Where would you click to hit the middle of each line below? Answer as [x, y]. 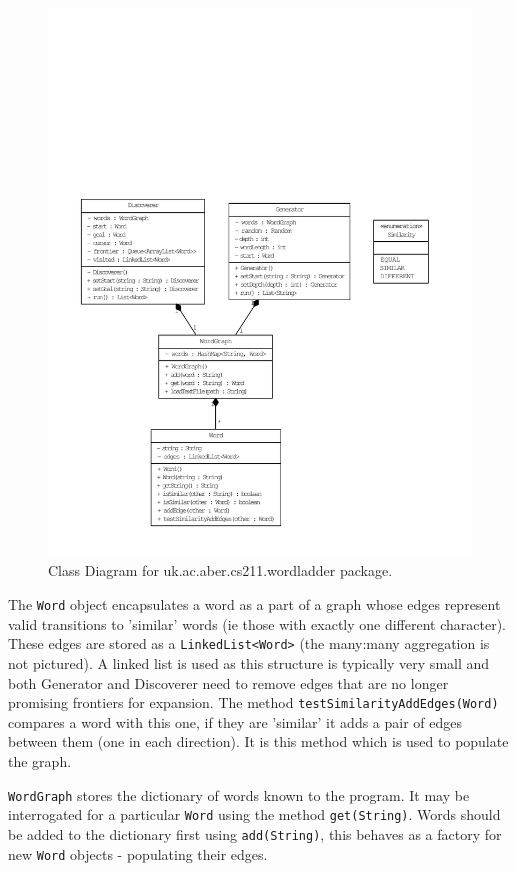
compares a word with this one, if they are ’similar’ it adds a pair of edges [235, 721]
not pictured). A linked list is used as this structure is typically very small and [249, 662]
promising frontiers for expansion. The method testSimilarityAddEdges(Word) [253, 702]
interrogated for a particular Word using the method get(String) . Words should [254, 814]
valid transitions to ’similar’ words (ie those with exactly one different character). [257, 623]
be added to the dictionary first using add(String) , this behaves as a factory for [255, 833]
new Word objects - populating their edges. [138, 853]
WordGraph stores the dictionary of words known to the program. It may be [239, 794]
